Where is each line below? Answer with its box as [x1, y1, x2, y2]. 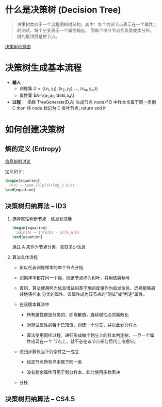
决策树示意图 [5, 44, 31, 49]
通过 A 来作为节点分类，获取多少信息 [12, 244, 86, 250]
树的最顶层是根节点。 [16, 33, 60, 39]
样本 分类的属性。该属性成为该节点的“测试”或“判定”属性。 [32, 291, 147, 297]
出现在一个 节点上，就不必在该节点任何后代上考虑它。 [31, 338, 139, 344]
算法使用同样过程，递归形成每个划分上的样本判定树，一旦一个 [26, 332, 150, 338]
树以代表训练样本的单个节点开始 [19, 264, 83, 270]
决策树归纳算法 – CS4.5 [5, 395, 75, 403]
